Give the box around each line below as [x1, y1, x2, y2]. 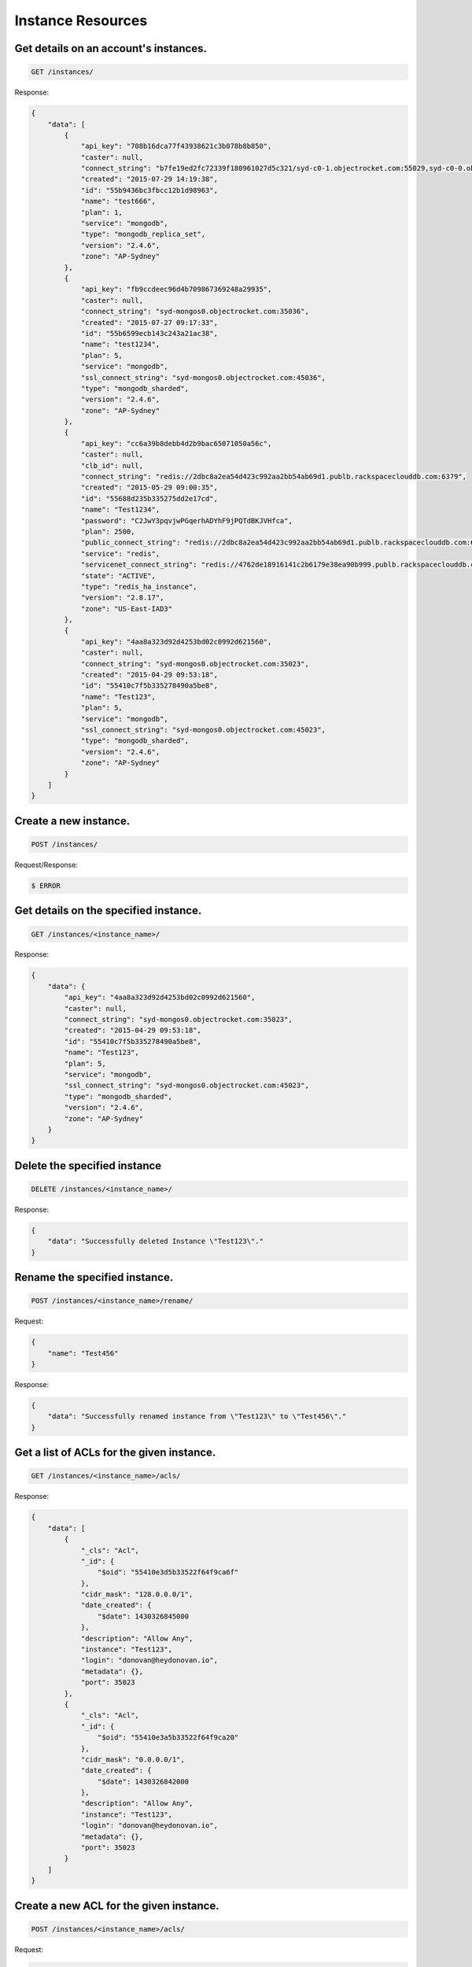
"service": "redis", [80, 549, 160, 558]
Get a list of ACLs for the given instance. [14, 1446, 216, 1460]
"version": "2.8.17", [80, 593, 164, 602]
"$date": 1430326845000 [97, 1611, 189, 1621]
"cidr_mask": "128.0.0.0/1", [80, 1590, 194, 1599]
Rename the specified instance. [14, 1271, 174, 1284]
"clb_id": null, [80, 461, 144, 470]
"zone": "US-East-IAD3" [80, 604, 173, 613]
